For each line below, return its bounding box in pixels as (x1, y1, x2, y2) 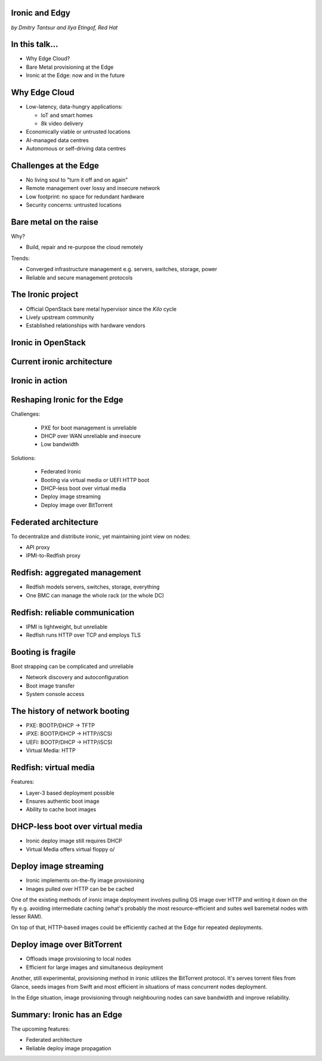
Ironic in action (11, 376, 68, 386)
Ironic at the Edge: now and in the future (26, 72, 125, 79)
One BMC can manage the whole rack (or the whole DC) (26, 591, 165, 599)
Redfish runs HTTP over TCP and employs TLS (26, 631, 141, 639)
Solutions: (11, 454, 36, 461)
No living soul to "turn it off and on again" (26, 176, 128, 183)
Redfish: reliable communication (11, 607, 135, 618)
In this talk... (11, 39, 59, 50)
